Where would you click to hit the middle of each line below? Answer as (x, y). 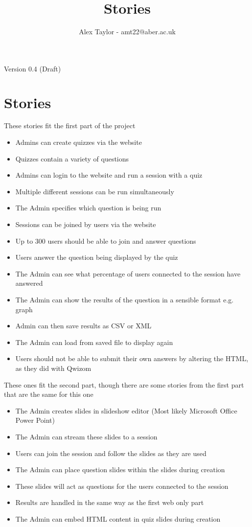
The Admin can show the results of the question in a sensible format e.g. (125, 299)
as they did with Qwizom (53, 368)
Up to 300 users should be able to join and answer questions (106, 241)
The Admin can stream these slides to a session (86, 436)
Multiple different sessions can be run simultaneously (95, 191)
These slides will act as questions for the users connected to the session (122, 486)
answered (29, 283)
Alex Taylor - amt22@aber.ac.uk (127, 32)
